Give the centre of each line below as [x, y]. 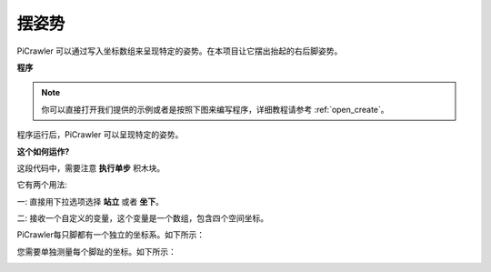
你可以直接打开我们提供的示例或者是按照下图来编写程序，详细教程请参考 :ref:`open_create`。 [215, 109]
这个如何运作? [43, 151]
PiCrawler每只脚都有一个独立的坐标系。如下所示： [110, 235]
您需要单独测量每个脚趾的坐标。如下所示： [96, 251]
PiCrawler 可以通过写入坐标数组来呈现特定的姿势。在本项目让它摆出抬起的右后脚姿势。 [180, 51]
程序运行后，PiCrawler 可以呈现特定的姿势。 [100, 135]
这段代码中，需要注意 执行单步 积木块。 [91, 167]
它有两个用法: [42, 185]
